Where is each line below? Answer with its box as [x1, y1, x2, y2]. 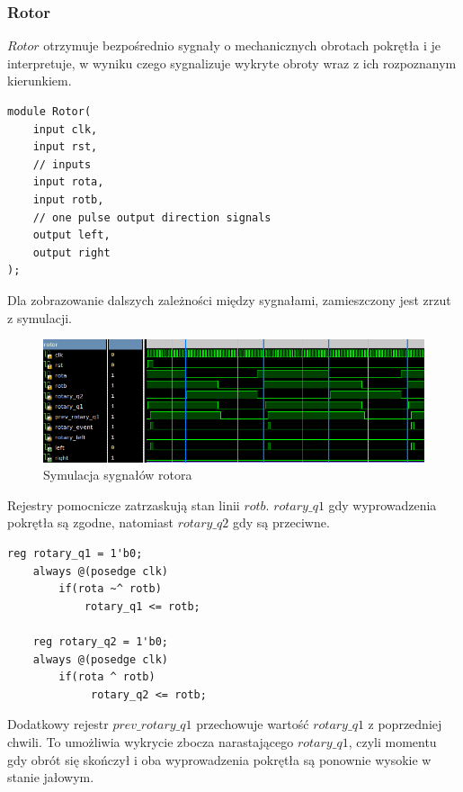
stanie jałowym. [7, 768, 94, 787]
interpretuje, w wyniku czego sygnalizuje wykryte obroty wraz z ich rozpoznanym [7, 53, 457, 72]
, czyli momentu [348, 733, 437, 751]
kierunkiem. [7, 71, 72, 90]
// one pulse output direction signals [32, 211, 272, 224]
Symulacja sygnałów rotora [43, 465, 192, 484]
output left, [32, 229, 111, 242]
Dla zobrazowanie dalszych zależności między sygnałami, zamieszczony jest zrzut [7, 290, 451, 309]
